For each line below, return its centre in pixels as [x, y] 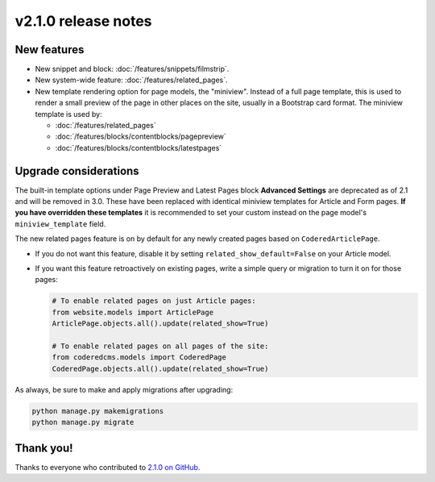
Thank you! [44, 448]
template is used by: [68, 114]
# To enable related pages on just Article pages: [154, 301]
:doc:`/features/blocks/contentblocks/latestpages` [139, 148]
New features [50, 50]
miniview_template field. [60, 224]
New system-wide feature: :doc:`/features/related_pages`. [132, 80]
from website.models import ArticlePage [133, 312]
